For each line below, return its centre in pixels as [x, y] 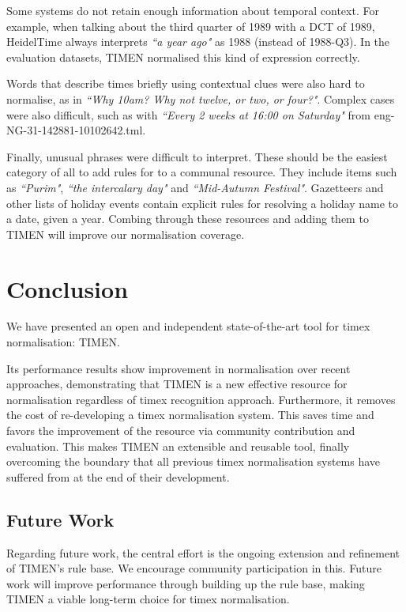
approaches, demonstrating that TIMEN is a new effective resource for [177, 384]
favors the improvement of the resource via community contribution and [181, 430]
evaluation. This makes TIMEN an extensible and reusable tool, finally [178, 446]
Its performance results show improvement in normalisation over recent [179, 368]
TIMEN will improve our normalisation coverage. [126, 234]
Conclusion [68, 288]
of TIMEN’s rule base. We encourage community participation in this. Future [194, 568]
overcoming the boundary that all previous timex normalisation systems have [194, 461]
